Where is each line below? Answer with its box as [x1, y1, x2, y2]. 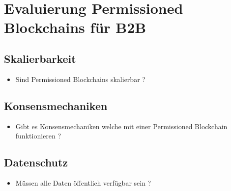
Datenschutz [4, 155, 68, 170]
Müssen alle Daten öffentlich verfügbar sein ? [15, 177, 151, 188]
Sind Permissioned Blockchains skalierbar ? [15, 74, 145, 84]
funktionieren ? [15, 131, 61, 141]
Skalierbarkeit [4, 51, 76, 66]
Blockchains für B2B [4, 17, 146, 37]
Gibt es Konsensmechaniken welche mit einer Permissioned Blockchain [15, 121, 228, 131]
